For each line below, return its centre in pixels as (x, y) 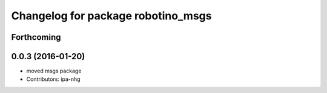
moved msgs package (54, 71)
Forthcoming (36, 37)
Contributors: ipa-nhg (54, 79)
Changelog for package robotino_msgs (111, 16)
